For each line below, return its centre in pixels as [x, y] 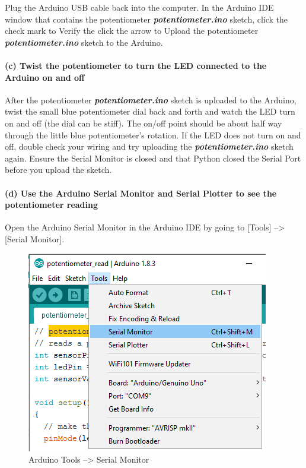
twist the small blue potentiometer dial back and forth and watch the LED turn [150, 111]
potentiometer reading [52, 205]
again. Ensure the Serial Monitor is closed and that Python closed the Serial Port [153, 158]
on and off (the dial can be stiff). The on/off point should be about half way [144, 123]
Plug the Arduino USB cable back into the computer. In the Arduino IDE [139, 7]
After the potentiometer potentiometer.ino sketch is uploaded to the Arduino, [151, 99]
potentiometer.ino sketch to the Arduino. [84, 42]
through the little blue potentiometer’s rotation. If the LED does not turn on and [153, 135]
